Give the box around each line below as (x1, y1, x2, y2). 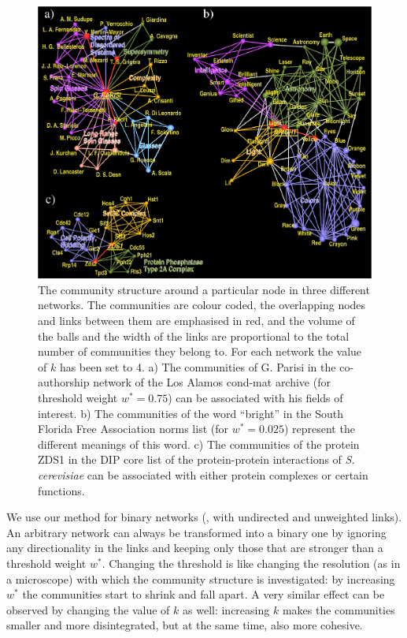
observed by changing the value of (6, 601, 170, 617)
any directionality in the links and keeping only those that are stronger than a (6, 539, 383, 556)
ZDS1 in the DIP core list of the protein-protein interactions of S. (38, 451, 355, 468)
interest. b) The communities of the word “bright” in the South (38, 405, 343, 421)
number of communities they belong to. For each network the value (38, 343, 362, 360)
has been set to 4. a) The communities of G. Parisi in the (59, 358, 336, 375)
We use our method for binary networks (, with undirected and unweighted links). (6, 509, 402, 525)
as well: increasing (183, 601, 270, 617)
